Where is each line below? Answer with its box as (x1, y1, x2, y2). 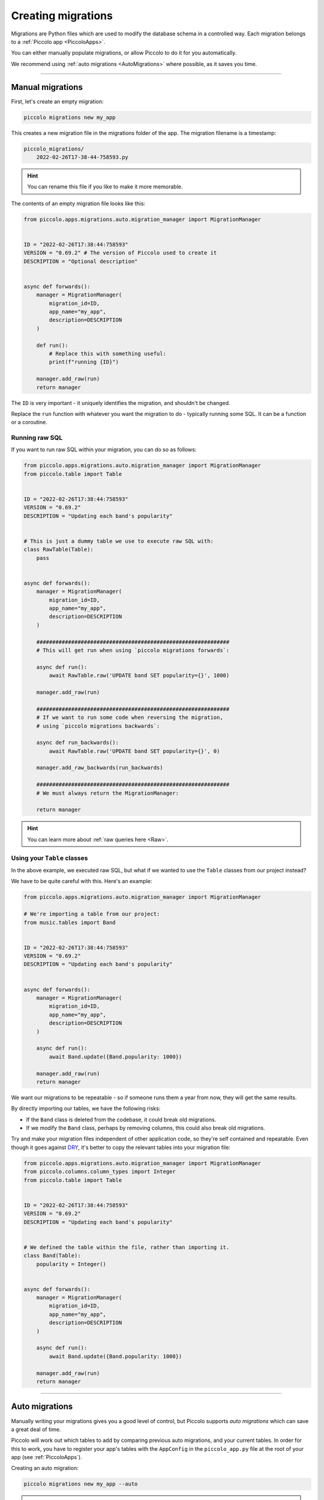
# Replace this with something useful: (49, 350, 166, 357)
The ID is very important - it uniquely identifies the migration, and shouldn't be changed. (11, 399, 230, 406)
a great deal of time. (11, 1426, 61, 1433)
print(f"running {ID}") (49, 359, 119, 365)
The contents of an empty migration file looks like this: (11, 200, 146, 207)
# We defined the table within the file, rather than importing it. (23, 1244, 230, 1250)
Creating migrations (11, 9, 113, 22)
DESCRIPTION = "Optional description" (23, 258, 138, 265)
